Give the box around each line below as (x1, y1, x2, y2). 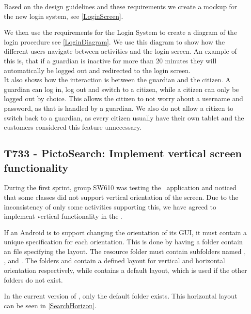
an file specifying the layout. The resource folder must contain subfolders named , (4, 246, 246, 256)
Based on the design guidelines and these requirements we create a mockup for (4, 1, 237, 11)
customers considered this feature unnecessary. (4, 122, 142, 132)
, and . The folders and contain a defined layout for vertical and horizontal (4, 255, 225, 266)
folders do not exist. (4, 274, 63, 284)
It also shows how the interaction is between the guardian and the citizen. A (4, 75, 231, 85)
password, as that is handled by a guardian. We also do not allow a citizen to (4, 103, 234, 113)
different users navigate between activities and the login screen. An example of (4, 46, 237, 56)
